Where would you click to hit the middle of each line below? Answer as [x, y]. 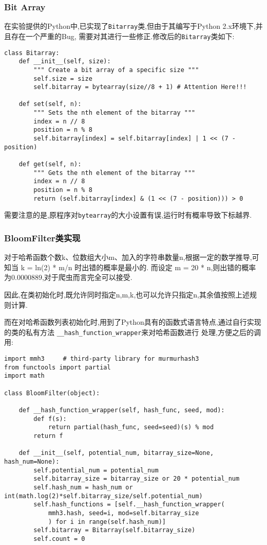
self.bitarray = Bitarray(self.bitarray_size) [115, 530]
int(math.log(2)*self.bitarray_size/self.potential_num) [103, 496]
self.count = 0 [59, 539]
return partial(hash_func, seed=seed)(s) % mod [131, 427]
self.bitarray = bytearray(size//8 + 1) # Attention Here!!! [140, 87]
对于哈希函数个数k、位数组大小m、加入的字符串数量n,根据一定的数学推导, [128, 257]
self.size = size [63, 78]
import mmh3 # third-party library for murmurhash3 [102, 359]
